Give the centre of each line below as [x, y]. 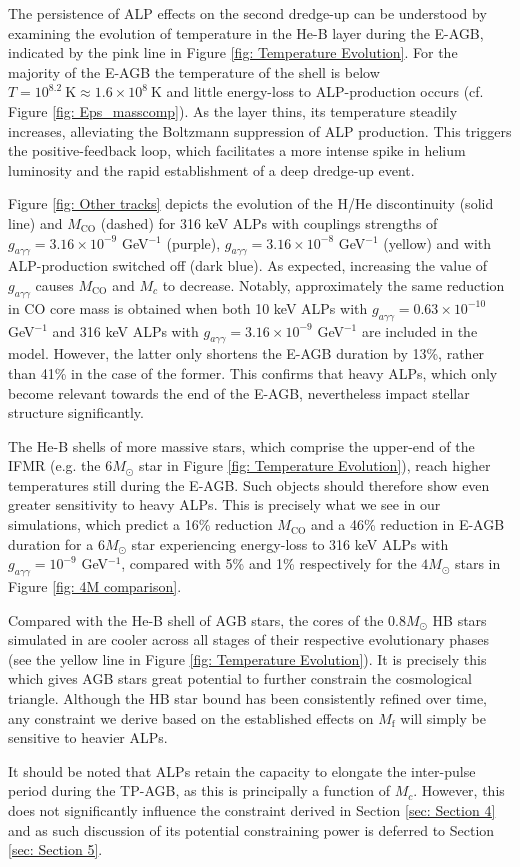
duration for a [51, 543]
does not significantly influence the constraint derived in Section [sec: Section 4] [252, 809]
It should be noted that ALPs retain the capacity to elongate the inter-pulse [242, 770]
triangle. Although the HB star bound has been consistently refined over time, [248, 698]
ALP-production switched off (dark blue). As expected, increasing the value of [248, 265]
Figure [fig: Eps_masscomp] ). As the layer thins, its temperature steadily [233, 110]
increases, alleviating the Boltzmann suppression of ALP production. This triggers [260, 130]
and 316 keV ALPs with [125, 330]
